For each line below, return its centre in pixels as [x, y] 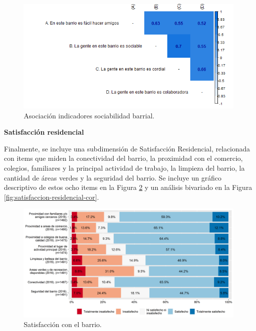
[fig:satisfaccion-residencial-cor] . [52, 197]
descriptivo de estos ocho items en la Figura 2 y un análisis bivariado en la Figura [128, 187]
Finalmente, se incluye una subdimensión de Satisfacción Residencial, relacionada [127, 148]
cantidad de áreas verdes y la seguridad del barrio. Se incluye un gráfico [113, 177]
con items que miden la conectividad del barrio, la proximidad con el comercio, [124, 158]
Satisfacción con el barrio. [63, 324]
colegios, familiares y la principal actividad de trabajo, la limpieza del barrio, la [124, 167]
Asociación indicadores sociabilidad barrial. [89, 115]
